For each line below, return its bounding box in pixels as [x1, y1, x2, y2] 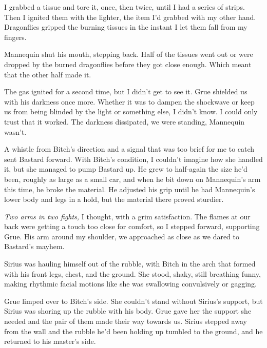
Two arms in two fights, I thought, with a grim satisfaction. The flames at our [4, 211, 251, 221]
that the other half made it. [4, 69, 91, 79]
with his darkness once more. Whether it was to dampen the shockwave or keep [4, 96, 255, 107]
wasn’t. [4, 126, 27, 137]
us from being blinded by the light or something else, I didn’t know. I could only [4, 106, 258, 117]
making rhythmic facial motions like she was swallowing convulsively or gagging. [4, 278, 257, 289]
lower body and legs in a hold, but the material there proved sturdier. [4, 194, 224, 204]
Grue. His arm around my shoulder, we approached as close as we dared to [4, 231, 240, 241]
